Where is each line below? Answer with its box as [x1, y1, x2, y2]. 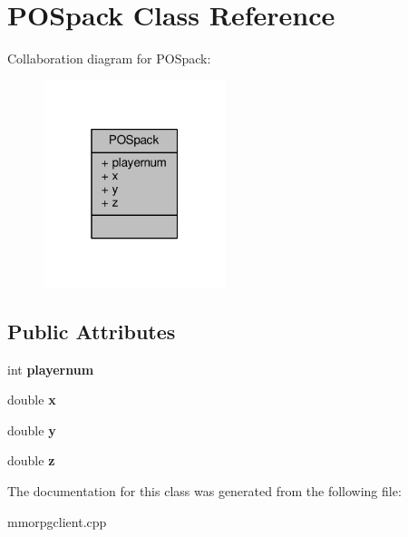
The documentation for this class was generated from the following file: [7, 482, 402, 501]
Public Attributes [7, 317, 176, 345]
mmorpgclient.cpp [7, 512, 107, 531]
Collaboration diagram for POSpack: [7, 49, 211, 68]
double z [7, 451, 55, 470]
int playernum [7, 359, 94, 378]
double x [7, 390, 56, 409]
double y [7, 420, 56, 439]
